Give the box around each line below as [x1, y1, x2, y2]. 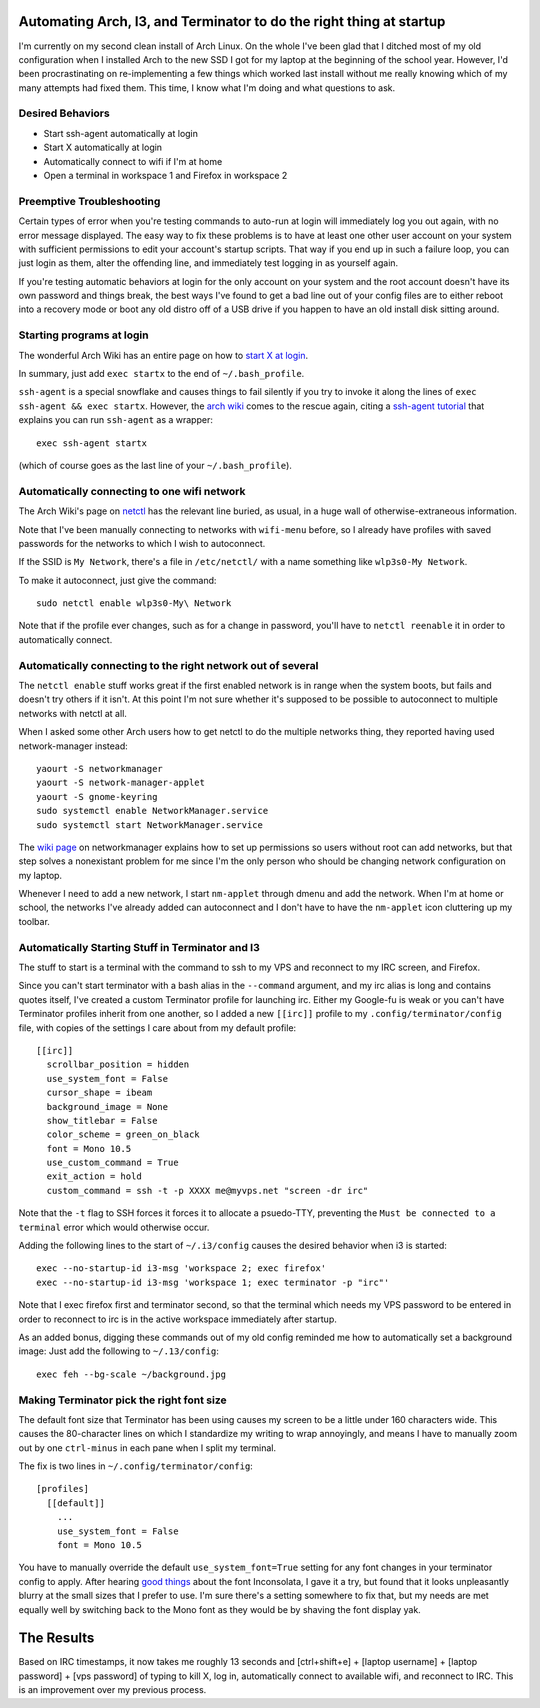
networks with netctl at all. [18, 707, 127, 719]
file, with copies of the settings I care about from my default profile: [18, 1021, 297, 1034]
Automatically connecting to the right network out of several [18, 658, 319, 672]
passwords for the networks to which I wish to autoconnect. [18, 537, 266, 549]
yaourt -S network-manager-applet [36, 777, 205, 789]
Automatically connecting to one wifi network [18, 484, 246, 498]
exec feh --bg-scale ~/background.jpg [36, 1368, 227, 1380]
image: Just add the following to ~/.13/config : [18, 1345, 220, 1357]
